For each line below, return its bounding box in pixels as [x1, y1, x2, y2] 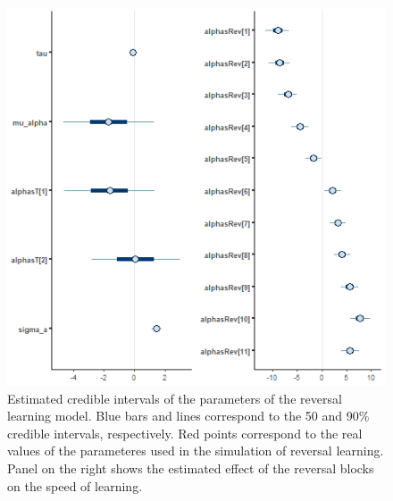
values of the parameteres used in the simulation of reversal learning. [7, 441, 384, 460]
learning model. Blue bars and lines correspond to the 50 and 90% [7, 406, 370, 425]
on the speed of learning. [7, 476, 143, 495]
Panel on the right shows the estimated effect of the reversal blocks [7, 458, 374, 477]
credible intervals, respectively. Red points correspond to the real [7, 423, 363, 442]
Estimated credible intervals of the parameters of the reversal [7, 388, 342, 407]
